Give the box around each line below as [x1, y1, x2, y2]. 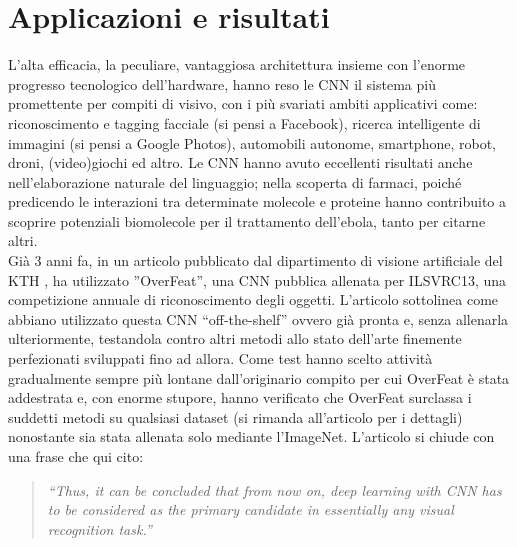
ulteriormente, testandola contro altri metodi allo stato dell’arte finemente [8, 328, 462, 349]
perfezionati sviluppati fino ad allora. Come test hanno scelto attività [8, 348, 433, 369]
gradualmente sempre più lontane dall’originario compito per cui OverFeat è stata [8, 367, 510, 388]
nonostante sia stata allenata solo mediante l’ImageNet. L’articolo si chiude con [8, 426, 495, 447]
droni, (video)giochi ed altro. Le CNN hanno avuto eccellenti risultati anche [8, 152, 473, 173]
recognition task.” [47, 518, 152, 539]
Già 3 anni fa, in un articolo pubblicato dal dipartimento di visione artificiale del [8, 250, 503, 271]
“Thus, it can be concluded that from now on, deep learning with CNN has [47, 479, 502, 500]
